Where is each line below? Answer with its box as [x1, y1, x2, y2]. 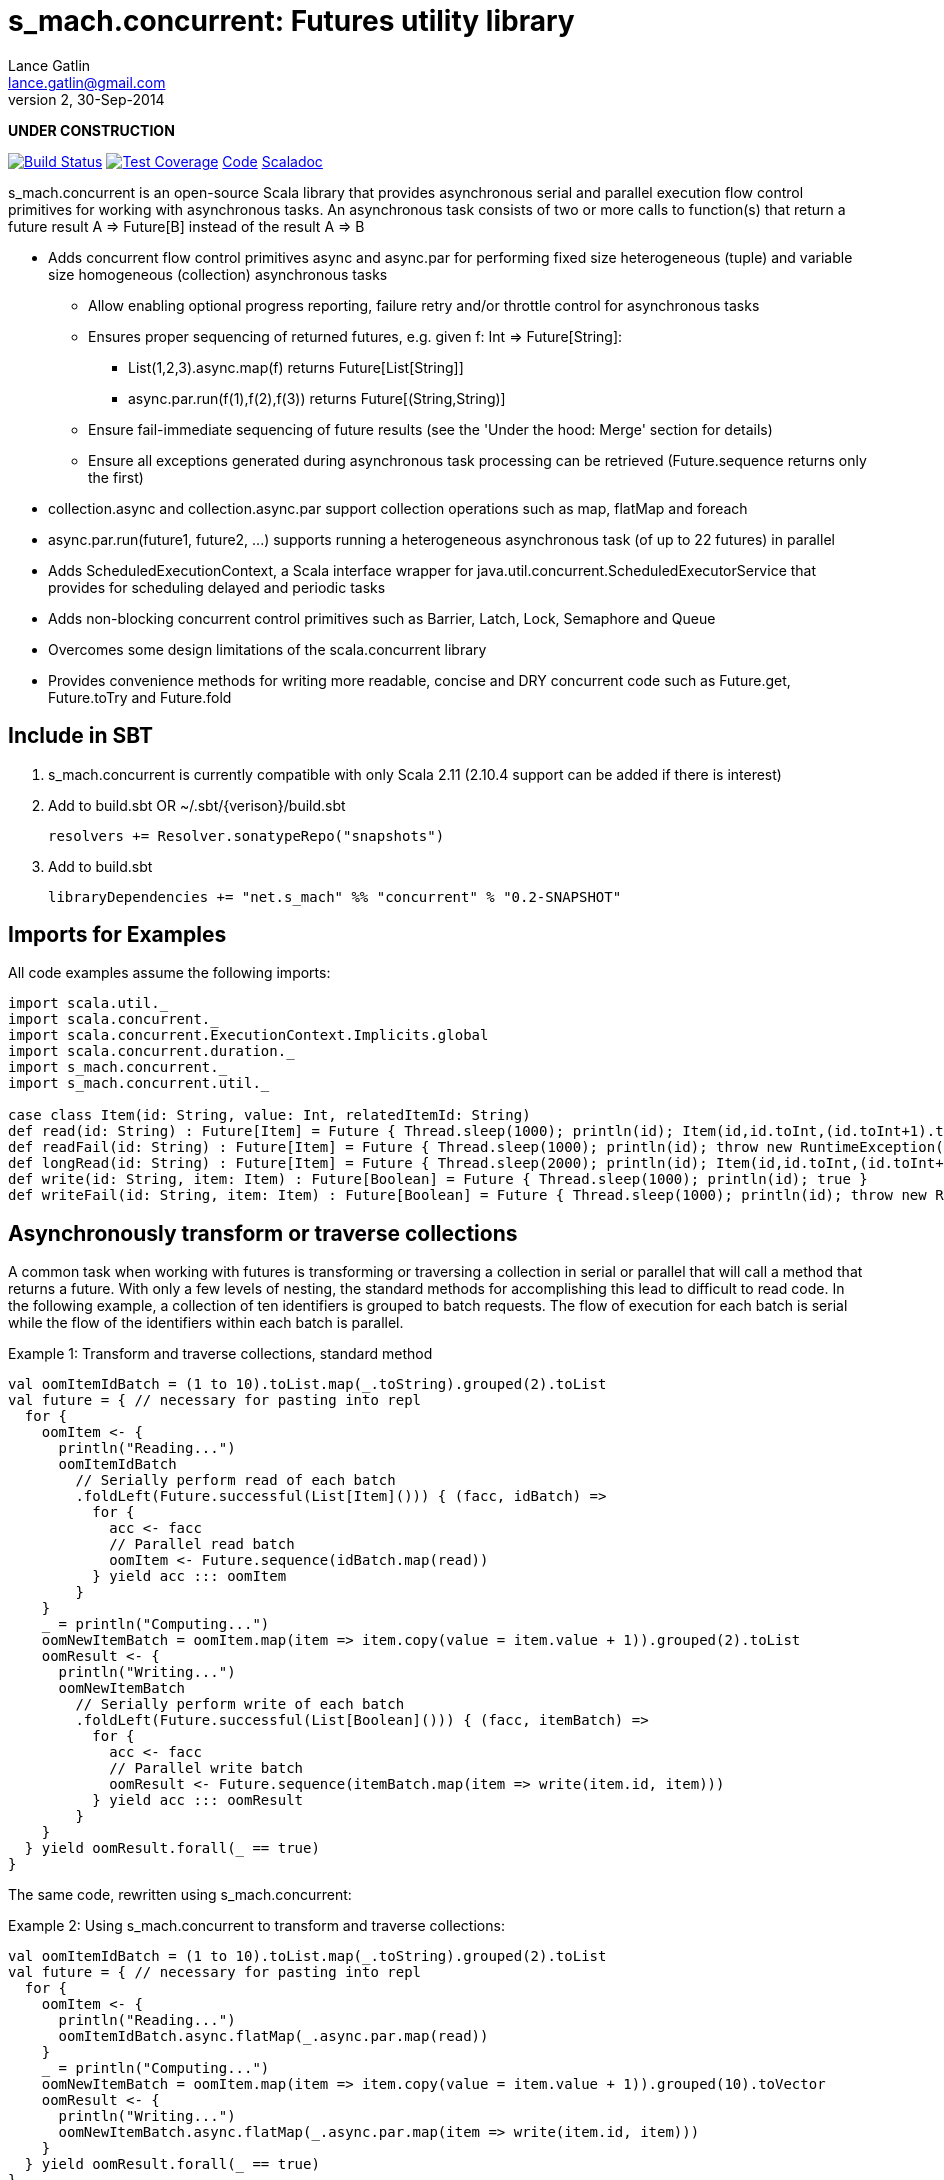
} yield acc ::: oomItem [92, 1568, 287, 1585]
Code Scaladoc [222, 152, 323, 170]
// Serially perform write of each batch [75, 1696, 405, 1713]
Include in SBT [8, 723, 154, 749]
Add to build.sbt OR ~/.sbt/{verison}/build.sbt [48, 796, 346, 814]
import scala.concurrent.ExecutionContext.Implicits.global [8, 1027, 489, 1044]
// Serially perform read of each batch [75, 1472, 396, 1489]
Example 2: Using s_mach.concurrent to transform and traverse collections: [8, 1917, 505, 1935]
